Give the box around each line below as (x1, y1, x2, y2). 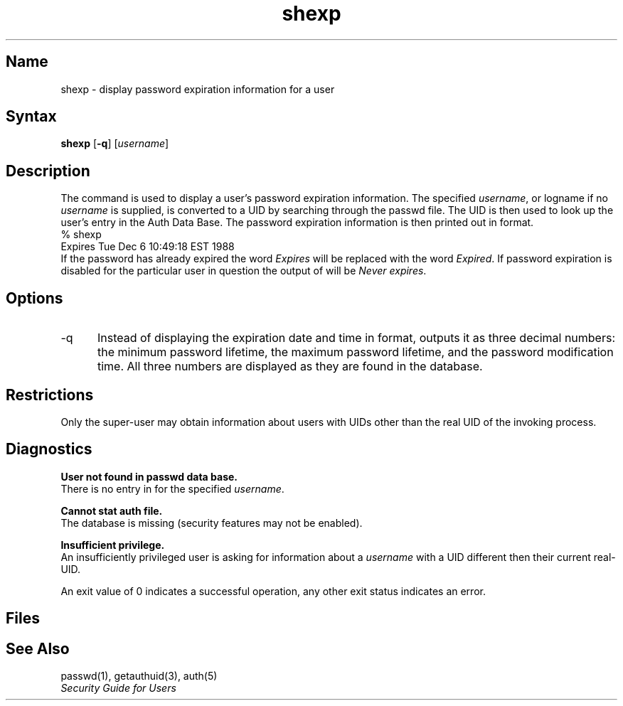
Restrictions (6, 385, 94, 404)
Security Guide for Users (60, 682, 176, 695)
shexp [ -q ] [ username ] (60, 137, 169, 150)
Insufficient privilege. (60, 538, 165, 551)
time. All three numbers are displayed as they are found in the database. (97, 359, 483, 374)
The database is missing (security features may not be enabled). (60, 516, 363, 529)
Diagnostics (6, 440, 92, 459)
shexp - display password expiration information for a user (60, 82, 335, 95)
